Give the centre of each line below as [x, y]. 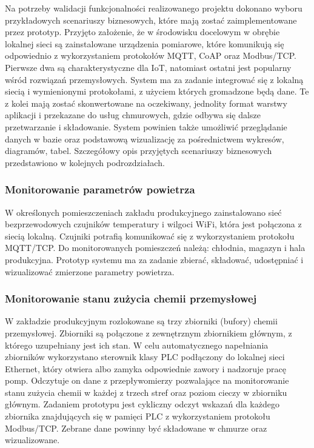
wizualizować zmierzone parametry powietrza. [90, 271]
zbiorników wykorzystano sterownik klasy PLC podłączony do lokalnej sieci [145, 357]
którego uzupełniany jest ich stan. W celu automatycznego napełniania [137, 345]
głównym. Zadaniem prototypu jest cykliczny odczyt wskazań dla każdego [142, 404]
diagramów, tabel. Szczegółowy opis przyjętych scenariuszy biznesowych [139, 151]
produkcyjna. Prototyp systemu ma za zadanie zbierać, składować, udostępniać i [154, 259]
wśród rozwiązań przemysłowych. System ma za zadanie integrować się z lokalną [154, 79]
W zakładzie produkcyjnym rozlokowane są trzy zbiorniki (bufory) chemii [141, 321]
